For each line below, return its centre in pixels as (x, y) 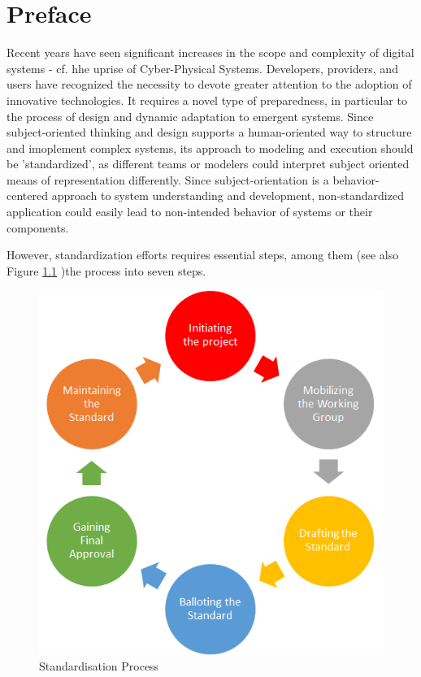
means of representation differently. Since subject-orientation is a (168, 179)
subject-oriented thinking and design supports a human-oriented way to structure (209, 132)
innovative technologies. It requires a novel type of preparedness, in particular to (207, 100)
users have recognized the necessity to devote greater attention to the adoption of (209, 84)
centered (27, 195)
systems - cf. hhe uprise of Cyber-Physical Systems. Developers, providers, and (202, 68)
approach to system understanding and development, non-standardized (228, 195)
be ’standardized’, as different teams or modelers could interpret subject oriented (208, 164)
